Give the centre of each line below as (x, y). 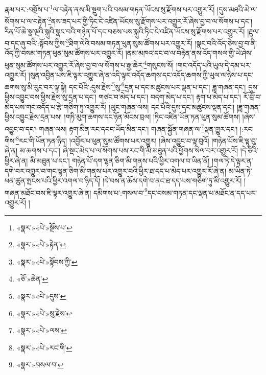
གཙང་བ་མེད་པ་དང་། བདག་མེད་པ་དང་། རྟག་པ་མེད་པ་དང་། (170, 97)
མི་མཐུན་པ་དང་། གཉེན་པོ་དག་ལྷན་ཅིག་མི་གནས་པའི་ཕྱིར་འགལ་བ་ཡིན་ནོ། (120, 160)
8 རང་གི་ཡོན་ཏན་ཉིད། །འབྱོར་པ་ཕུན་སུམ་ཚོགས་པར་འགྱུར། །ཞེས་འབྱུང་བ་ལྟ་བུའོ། (113, 140)
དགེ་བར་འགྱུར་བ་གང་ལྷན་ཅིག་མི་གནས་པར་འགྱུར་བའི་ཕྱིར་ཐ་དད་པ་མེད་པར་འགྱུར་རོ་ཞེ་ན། (115, 170)
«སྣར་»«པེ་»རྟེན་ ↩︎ (41, 244)
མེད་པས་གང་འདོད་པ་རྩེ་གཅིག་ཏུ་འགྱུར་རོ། (56, 107)
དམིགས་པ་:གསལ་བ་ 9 (120, 192)
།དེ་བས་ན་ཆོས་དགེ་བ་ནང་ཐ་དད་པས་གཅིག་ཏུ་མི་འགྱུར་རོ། (172, 181)
